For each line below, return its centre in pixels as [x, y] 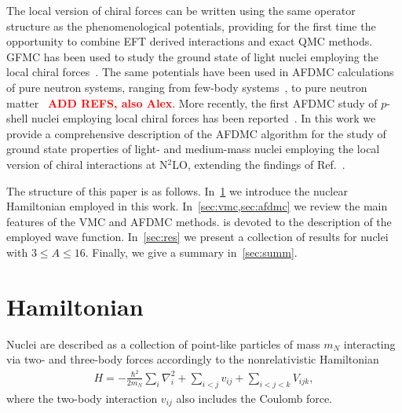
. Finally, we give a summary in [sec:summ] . [191, 252]
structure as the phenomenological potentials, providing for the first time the [191, 26]
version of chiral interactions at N [87, 164]
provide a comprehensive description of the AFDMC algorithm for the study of [196, 133]
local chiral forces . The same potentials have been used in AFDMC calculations [200, 72]
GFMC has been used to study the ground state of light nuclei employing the [192, 56]
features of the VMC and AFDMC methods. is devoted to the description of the [199, 221]
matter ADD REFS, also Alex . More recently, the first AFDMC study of [192, 102]
